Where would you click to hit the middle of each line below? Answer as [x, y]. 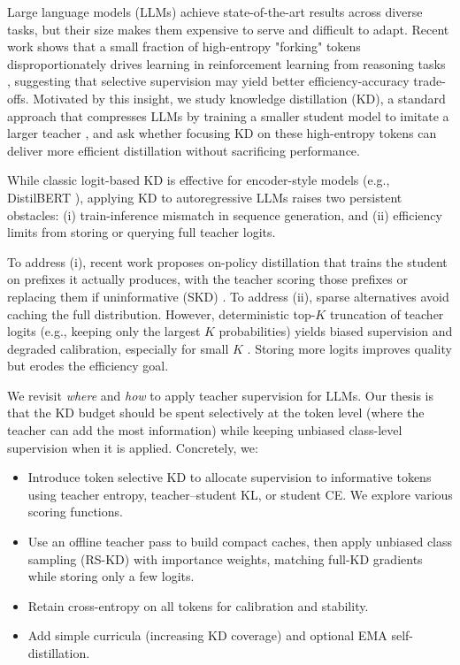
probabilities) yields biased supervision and [336, 331]
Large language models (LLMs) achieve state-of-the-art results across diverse [215, 11]
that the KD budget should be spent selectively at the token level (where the [216, 413]
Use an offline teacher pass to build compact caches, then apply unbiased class [240, 542]
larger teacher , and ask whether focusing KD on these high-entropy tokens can [222, 133]
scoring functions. [75, 512]
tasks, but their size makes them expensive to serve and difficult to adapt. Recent [228, 29]
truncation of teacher [387, 313]
